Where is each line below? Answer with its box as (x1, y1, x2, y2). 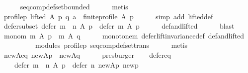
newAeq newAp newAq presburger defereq (3, 49, 171, 60)
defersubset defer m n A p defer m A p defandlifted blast (3, 21, 235, 31)
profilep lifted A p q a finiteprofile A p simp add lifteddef (3, 11, 213, 21)
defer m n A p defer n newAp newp (14, 59, 139, 70)
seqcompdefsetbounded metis (20, 1, 128, 11)
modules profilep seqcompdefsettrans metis (35, 40, 188, 50)
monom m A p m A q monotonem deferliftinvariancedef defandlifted (3, 30, 245, 40)
